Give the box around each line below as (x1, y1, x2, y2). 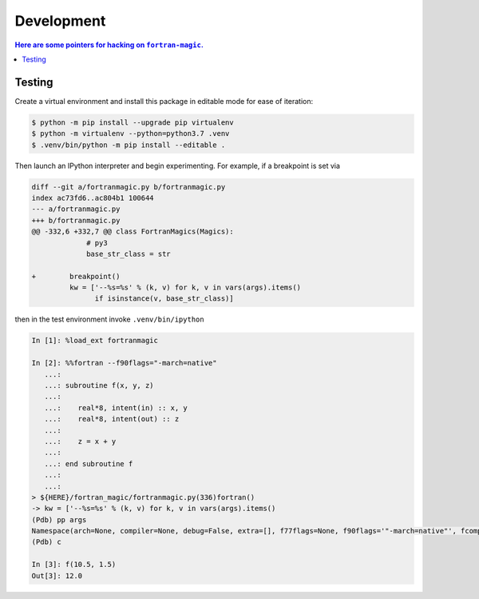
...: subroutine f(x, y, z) (44, 381, 155, 390)
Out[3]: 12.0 (31, 571, 83, 580)
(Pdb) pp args (31, 515, 87, 524)
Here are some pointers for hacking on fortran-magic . (14, 40, 204, 50)
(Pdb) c (31, 537, 61, 547)
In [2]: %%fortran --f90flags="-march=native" (31, 358, 217, 368)
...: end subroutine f (44, 459, 133, 468)
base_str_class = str (86, 249, 171, 258)
